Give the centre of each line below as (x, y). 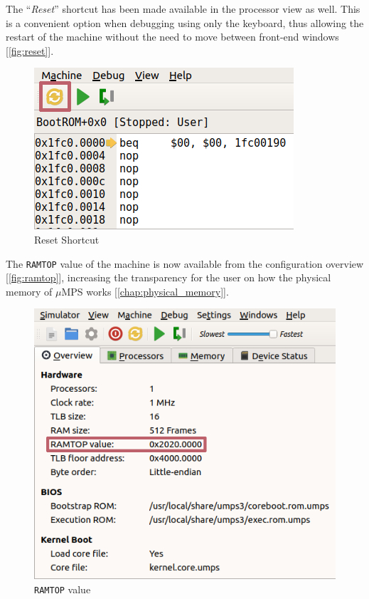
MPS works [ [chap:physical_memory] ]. (145, 291)
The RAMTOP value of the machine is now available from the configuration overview (185, 263)
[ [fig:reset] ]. (30, 50)
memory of (29, 291)
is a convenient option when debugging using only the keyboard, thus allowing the (185, 22)
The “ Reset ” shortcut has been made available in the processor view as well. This (183, 9)
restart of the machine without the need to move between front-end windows (172, 37)
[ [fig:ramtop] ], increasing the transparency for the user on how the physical (169, 277)
